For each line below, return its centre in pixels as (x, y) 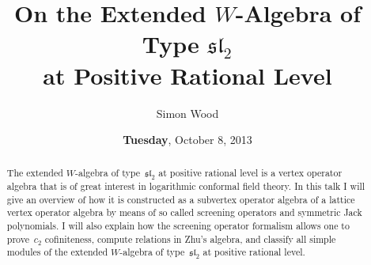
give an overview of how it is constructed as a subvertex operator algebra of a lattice (181, 199)
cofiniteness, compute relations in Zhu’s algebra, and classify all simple (190, 238)
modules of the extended (57, 252)
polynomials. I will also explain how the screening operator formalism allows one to (178, 226)
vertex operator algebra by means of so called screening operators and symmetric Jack (184, 212)
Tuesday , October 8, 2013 (187, 140)
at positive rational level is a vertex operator (250, 173)
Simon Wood (187, 113)
